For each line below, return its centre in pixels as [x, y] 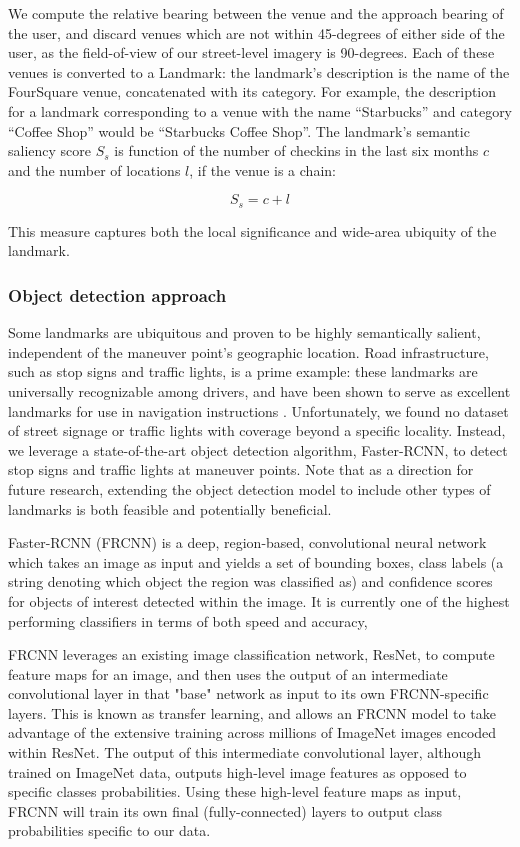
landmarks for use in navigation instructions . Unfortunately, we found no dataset [258, 410]
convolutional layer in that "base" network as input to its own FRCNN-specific [248, 693]
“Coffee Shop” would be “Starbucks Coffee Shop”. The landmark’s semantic [239, 130]
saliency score [50, 150]
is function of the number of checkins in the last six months [296, 150]
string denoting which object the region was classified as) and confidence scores [250, 581]
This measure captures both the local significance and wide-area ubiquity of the [252, 230]
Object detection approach [117, 294]
